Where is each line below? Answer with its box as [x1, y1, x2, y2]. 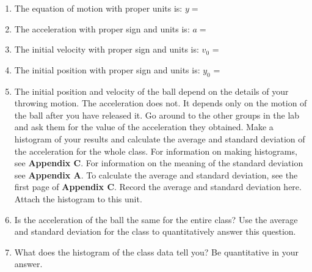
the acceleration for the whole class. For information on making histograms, [14, 144, 297, 157]
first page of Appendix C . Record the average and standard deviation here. [14, 180, 302, 193]
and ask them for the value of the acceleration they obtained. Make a [14, 120, 274, 133]
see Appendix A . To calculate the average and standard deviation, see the [14, 168, 298, 181]
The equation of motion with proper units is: [14, 2, 183, 14]
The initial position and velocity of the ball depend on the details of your [14, 84, 289, 97]
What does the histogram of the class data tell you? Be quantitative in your [14, 245, 299, 258]
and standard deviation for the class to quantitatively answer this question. [14, 225, 296, 238]
